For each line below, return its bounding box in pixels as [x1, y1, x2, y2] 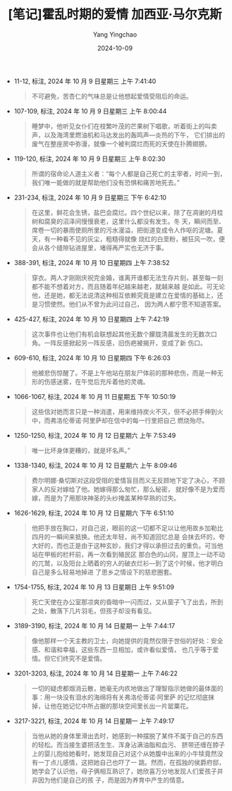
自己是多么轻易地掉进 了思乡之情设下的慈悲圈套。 [31, 568, 176, 576]
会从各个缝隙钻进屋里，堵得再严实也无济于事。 [31, 243, 168, 252]
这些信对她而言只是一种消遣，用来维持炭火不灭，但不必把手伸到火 [31, 407, 224, 416]
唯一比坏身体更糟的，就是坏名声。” [31, 446, 130, 455]
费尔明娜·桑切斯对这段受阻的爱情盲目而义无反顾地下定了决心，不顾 [31, 476, 226, 484]
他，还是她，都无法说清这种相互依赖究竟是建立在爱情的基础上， [31, 290, 217, 300]
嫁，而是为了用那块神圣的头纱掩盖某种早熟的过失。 [31, 493, 181, 502]
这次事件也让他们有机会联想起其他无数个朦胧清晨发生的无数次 [31, 329, 212, 338]
